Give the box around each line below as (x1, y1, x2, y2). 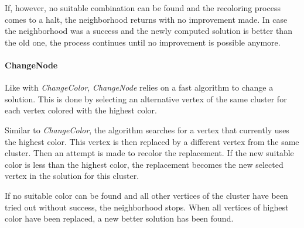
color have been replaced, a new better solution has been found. (5, 212, 234, 224)
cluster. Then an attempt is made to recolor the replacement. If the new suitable (5, 147, 294, 159)
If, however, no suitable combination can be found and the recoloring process (5, 2, 281, 13)
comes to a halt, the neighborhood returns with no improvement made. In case (5, 13, 288, 25)
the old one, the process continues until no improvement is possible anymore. (5, 36, 281, 48)
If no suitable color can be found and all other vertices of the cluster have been (5, 189, 288, 201)
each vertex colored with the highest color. (5, 104, 157, 116)
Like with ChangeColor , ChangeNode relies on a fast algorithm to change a (5, 81, 274, 94)
